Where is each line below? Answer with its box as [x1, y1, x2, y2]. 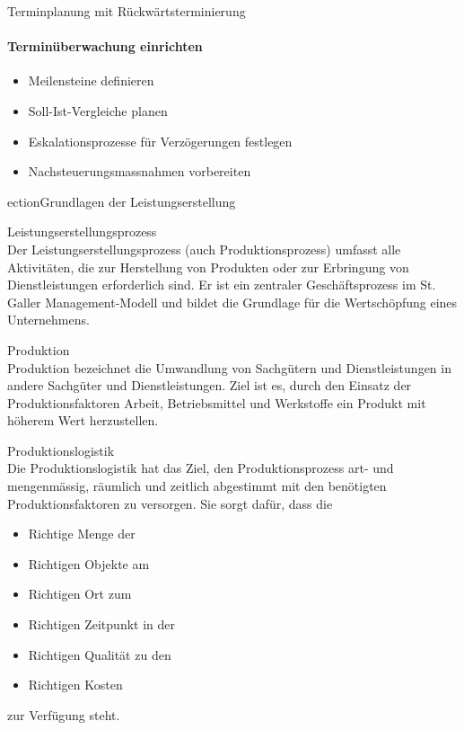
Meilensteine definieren [28, 71, 154, 90]
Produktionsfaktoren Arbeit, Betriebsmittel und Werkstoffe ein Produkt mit [7, 393, 426, 412]
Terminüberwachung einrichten [7, 37, 203, 56]
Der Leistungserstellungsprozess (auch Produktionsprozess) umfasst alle [7, 239, 401, 258]
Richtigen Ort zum [28, 584, 132, 603]
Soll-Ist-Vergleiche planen [28, 101, 168, 120]
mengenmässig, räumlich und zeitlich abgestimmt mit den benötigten [7, 476, 387, 495]
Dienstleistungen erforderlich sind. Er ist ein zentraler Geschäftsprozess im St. [7, 275, 436, 294]
